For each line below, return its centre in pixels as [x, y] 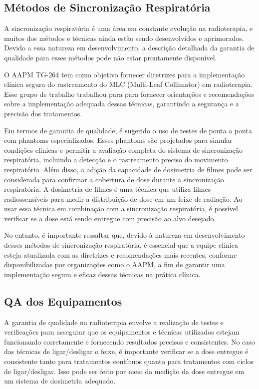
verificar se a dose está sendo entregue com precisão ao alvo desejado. [110, 218]
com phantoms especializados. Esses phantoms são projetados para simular [118, 140]
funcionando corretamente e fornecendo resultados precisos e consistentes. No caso [129, 341]
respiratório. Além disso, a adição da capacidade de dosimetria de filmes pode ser [128, 169]
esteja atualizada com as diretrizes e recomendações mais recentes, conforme [121, 254]
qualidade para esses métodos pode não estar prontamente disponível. [111, 57]
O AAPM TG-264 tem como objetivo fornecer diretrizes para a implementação [125, 74]
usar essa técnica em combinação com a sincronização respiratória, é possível [121, 208]
